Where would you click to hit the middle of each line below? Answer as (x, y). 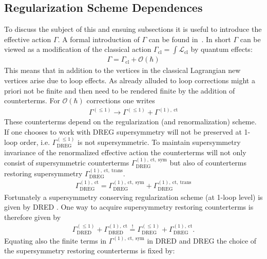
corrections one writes (121, 100)
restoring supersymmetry (43, 173)
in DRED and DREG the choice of (202, 240)
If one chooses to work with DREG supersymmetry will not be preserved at (123, 131)
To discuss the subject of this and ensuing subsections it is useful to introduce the (133, 29)
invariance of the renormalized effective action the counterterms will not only (125, 152)
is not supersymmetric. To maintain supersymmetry (159, 142)
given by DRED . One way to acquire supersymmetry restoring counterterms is (129, 207)
